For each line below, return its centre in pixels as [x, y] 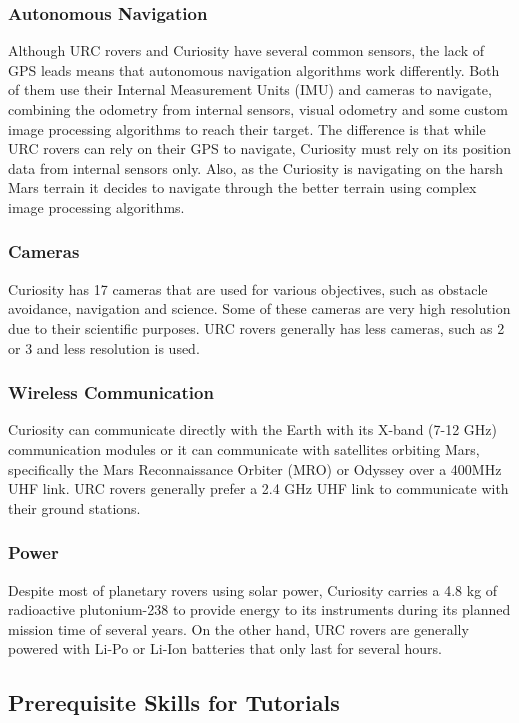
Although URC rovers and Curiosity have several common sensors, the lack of [246, 50]
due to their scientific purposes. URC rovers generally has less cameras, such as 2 [256, 327]
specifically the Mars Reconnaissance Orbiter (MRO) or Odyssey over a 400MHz [255, 468]
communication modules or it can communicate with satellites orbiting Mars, [244, 448]
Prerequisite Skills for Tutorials [174, 702]
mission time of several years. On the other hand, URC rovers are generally [238, 628]
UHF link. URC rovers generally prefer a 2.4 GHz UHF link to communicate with [258, 488]
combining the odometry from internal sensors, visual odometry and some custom [258, 109]
